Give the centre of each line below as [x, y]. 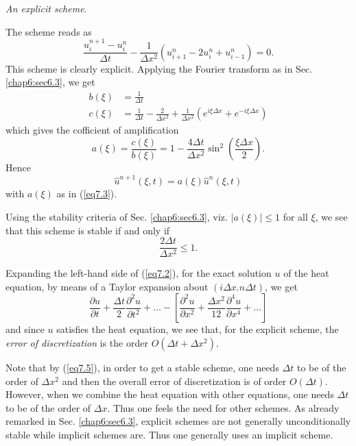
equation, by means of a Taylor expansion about [107, 286]
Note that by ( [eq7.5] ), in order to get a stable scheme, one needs [142, 367]
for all [295, 216]
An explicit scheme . [46, 8]
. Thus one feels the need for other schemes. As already [223, 407]
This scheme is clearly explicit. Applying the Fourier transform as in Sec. [159, 68]
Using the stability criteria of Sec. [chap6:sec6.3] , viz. [117, 216]
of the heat [306, 273]
